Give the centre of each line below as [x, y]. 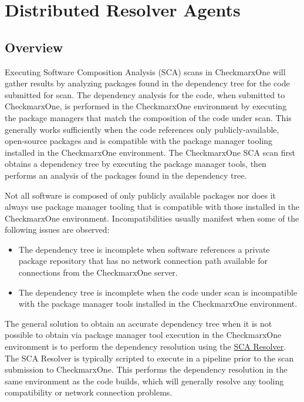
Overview [34, 47]
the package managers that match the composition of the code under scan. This [148, 117]
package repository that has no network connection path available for [143, 261]
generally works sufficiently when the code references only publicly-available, [142, 129]
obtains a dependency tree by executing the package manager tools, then [136, 164]
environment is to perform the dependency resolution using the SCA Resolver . [146, 346]
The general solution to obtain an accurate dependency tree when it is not [139, 323]
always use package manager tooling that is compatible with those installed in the [152, 207]
